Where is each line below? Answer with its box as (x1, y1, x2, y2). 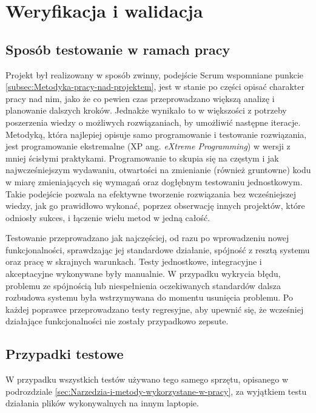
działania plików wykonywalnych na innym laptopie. (5, 397, 199, 409)
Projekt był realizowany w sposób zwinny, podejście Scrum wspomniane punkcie (5, 68, 304, 81)
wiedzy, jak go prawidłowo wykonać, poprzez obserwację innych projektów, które (5, 199, 305, 212)
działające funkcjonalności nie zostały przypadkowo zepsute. (5, 315, 229, 327)
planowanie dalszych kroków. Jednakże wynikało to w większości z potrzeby (5, 104, 287, 117)
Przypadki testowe (5, 344, 124, 363)
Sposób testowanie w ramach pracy (5, 39, 230, 58)
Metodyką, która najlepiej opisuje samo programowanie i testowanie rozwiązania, (5, 128, 307, 140)
